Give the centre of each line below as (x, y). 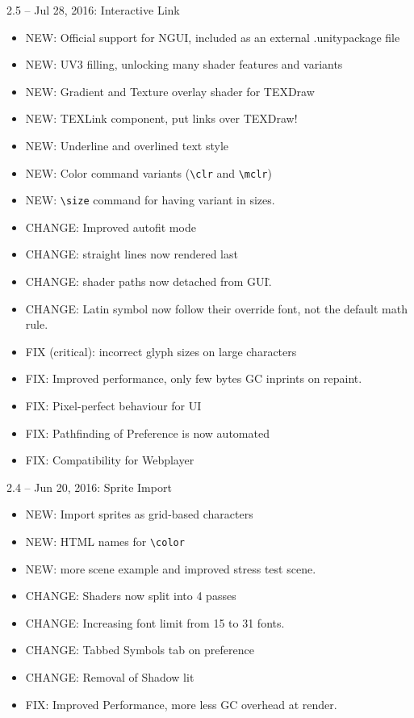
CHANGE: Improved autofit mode (111, 227)
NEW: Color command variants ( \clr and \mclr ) (148, 172)
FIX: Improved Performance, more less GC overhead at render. (181, 704)
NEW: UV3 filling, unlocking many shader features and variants (184, 64)
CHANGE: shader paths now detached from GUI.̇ (148, 281)
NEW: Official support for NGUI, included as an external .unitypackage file (213, 37)
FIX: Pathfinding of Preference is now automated (147, 432)
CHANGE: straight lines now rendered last (132, 254)
